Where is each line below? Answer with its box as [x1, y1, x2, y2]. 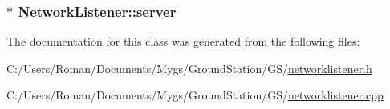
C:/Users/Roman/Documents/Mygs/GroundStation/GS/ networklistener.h [6, 59, 372, 76]
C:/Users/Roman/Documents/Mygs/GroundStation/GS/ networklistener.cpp [6, 87, 384, 103]
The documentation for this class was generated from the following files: [6, 33, 360, 50]
